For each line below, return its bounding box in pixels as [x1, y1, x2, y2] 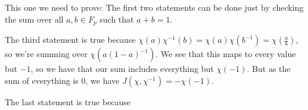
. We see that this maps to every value [155, 48, 296, 60]
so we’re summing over [5, 48, 88, 60]
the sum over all [5, 12, 64, 25]
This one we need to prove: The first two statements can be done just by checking [5, 1, 304, 13]
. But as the [247, 62, 291, 75]
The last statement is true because [5, 95, 131, 108]
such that [99, 12, 134, 25]
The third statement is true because [5, 33, 136, 46]
